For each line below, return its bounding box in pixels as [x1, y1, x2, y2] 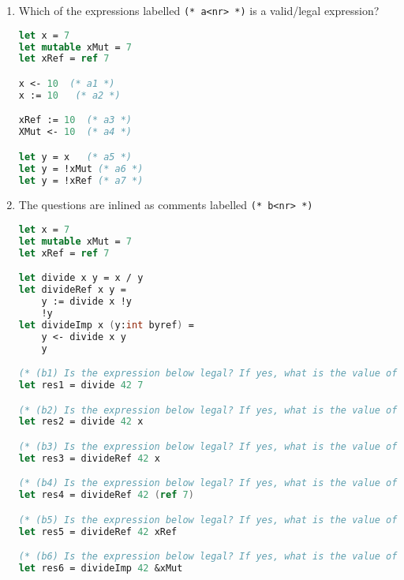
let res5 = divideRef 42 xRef [18, 526, 178, 537]
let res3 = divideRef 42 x [18, 452, 160, 464]
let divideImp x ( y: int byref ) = [18, 319, 194, 331]
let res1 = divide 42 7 [18, 379, 144, 391]
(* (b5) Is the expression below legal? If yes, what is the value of [18, 514, 398, 526]
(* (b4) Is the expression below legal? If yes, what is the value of [18, 477, 398, 489]
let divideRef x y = [18, 284, 126, 296]
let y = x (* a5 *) [18, 151, 132, 163]
